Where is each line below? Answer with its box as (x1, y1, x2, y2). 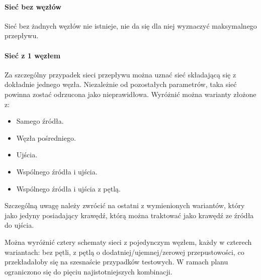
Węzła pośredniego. (16, 132, 76, 143)
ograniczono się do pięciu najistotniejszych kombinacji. (5, 266, 172, 276)
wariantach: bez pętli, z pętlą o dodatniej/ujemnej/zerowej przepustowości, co (5, 246, 244, 257)
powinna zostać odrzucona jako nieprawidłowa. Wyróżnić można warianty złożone (5, 88, 256, 99)
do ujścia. (5, 220, 34, 230)
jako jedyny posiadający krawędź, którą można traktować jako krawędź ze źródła (5, 210, 254, 220)
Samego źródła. (16, 116, 64, 126)
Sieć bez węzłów (5, 1, 61, 12)
